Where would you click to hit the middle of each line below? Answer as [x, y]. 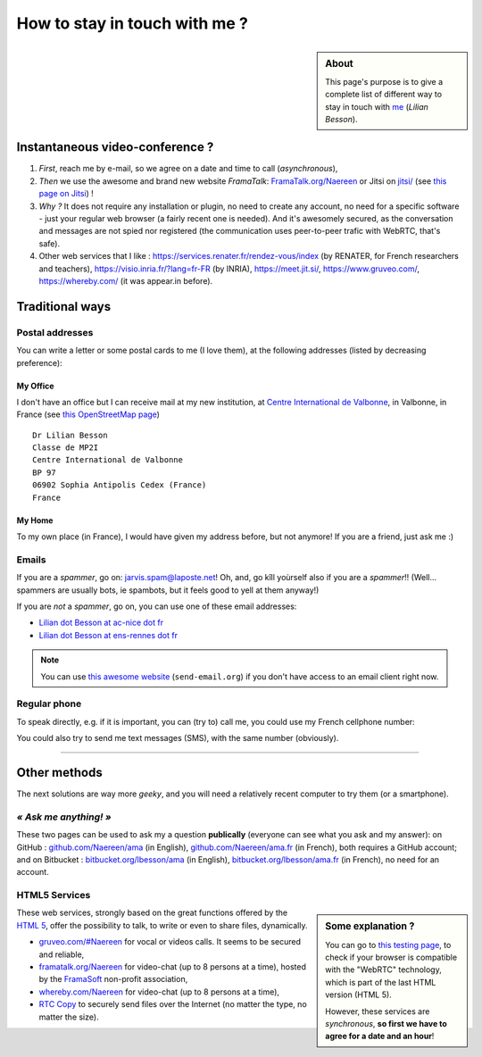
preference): [39, 362]
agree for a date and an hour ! [380, 1036]
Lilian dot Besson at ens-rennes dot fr [108, 635]
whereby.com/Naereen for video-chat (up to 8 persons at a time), [159, 992]
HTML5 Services [54, 895]
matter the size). [69, 1017]
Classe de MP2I [66, 448]
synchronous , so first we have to [386, 1024]
